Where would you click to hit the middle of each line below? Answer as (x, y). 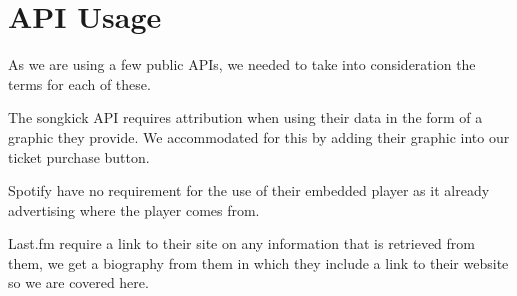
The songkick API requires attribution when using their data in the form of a (245, 117)
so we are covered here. (78, 282)
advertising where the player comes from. (134, 209)
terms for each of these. (79, 83)
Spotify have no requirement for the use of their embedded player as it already (249, 190)
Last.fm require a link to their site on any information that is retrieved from (241, 243)
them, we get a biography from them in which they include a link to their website (258, 262)
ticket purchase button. (79, 156)
